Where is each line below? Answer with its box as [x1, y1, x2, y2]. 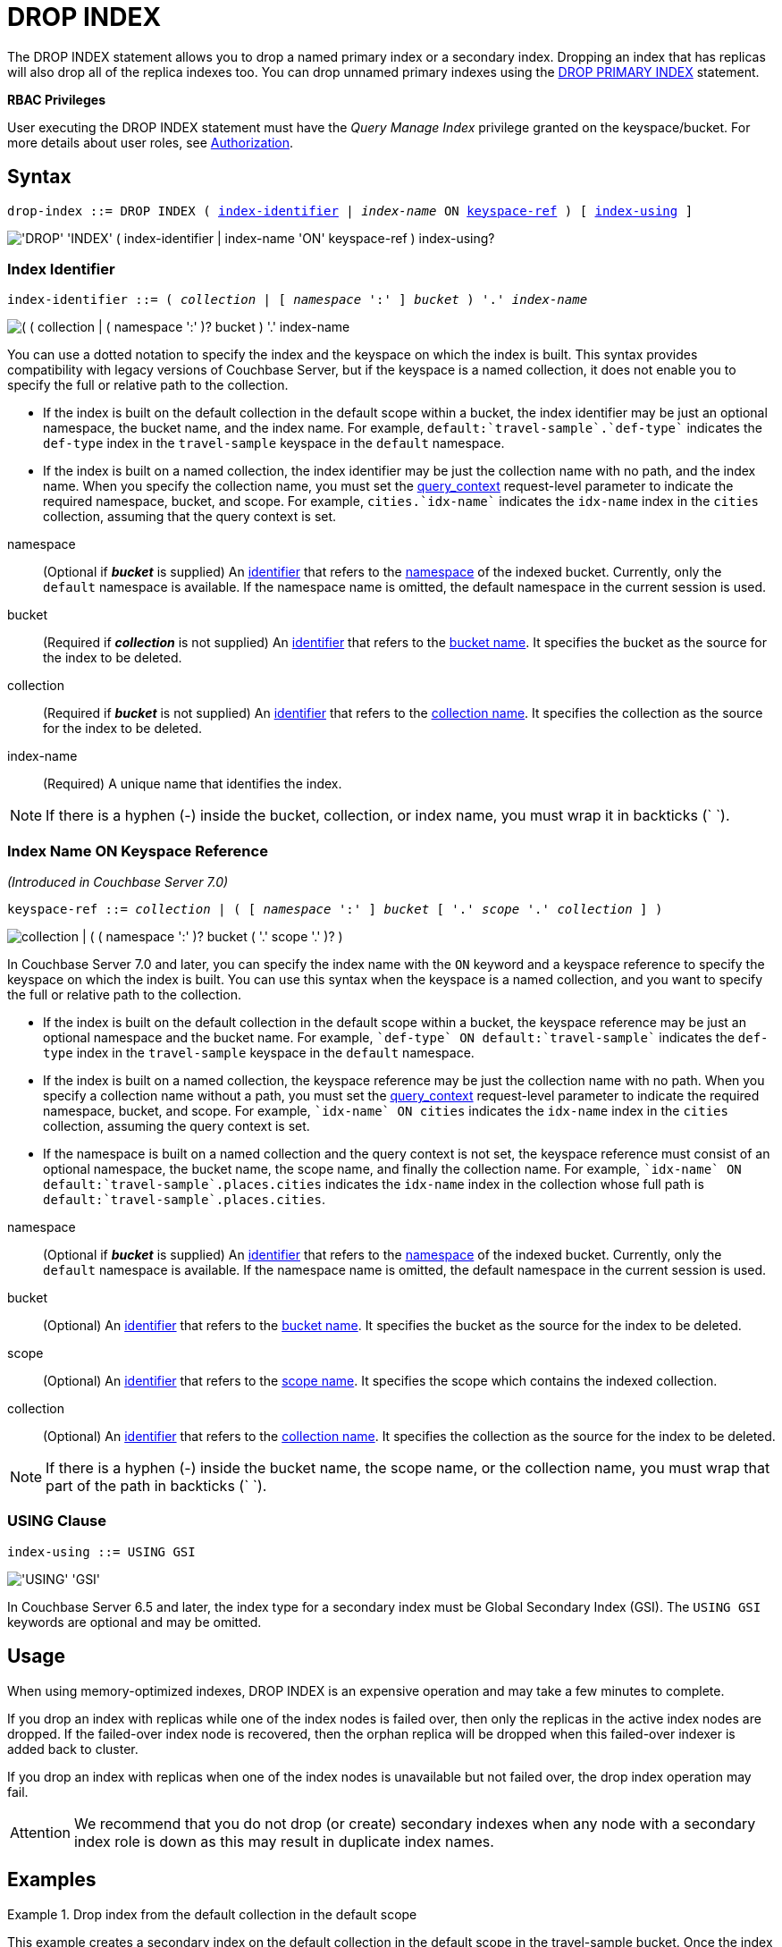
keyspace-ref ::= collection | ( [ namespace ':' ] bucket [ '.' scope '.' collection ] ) [7, 902, 663, 917]
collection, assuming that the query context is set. [43, 509, 337, 525]
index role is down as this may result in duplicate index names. [73, 1832, 494, 1850]
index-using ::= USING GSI [7, 1544, 196, 1559]
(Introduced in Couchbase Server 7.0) [7, 874, 229, 890]
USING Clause [7, 1512, 107, 1530]
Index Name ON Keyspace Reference [7, 841, 268, 860]
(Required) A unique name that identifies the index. [43, 776, 342, 792]
